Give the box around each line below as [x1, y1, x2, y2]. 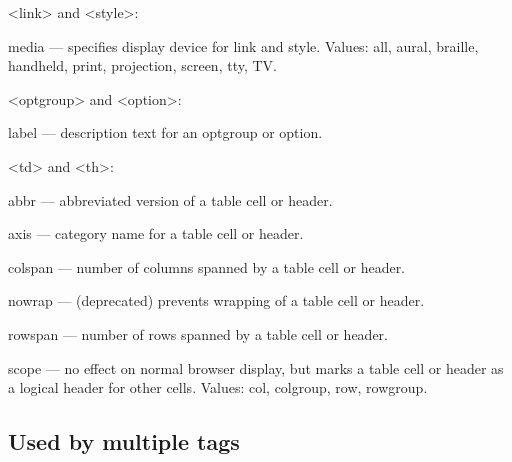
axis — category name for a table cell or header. [8, 223, 304, 244]
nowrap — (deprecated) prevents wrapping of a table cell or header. [8, 290, 425, 311]
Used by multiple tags [8, 426, 240, 457]
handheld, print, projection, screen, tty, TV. [8, 55, 277, 76]
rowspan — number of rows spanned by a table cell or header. [8, 323, 388, 344]
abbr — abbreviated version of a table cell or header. [8, 189, 333, 210]
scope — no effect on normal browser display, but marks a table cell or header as [8, 357, 504, 378]
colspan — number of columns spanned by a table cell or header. [8, 256, 406, 277]
